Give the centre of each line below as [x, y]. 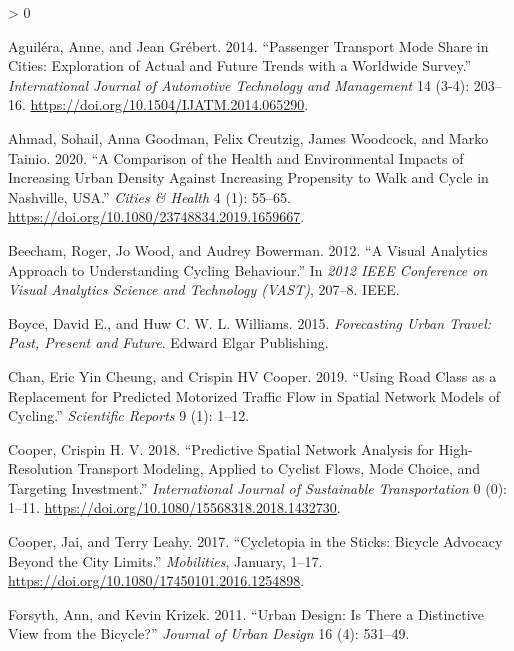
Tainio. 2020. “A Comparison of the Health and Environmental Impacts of [236, 157]
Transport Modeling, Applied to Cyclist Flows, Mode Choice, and [279, 468]
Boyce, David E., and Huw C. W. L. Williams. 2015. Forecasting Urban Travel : [250, 322]
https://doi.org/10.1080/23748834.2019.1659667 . [156, 216]
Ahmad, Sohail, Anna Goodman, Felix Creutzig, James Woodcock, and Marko [248, 137]
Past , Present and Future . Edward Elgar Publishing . [168, 342]
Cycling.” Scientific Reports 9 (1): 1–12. [129, 415]
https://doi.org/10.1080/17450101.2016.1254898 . [156, 580]
